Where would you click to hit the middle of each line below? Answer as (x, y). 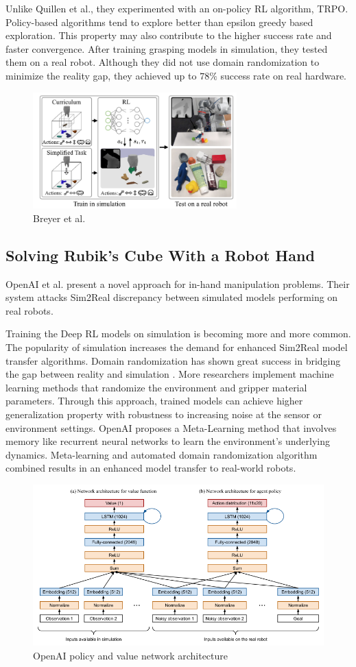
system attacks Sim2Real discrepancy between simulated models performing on (172, 297)
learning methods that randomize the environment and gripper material (156, 387)
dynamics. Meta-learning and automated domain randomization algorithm (162, 454)
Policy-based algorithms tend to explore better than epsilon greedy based (159, 22)
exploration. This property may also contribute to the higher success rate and (169, 35)
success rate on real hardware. (283, 75)
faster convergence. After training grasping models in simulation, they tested (167, 48)
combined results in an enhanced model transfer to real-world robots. (151, 468)
